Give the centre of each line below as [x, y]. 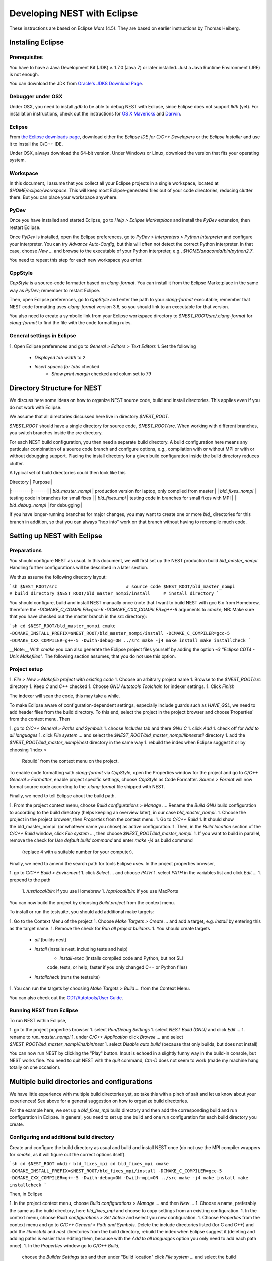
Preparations [26, 551]
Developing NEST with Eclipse [74, 13]
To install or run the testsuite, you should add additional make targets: [82, 912]
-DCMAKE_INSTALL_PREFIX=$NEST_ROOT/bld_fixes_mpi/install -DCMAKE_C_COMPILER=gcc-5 [116, 1171]
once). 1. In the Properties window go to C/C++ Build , [64, 1245]
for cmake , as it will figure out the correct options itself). [67, 1155]
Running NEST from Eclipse [44, 1010]
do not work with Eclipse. [36, 407]
